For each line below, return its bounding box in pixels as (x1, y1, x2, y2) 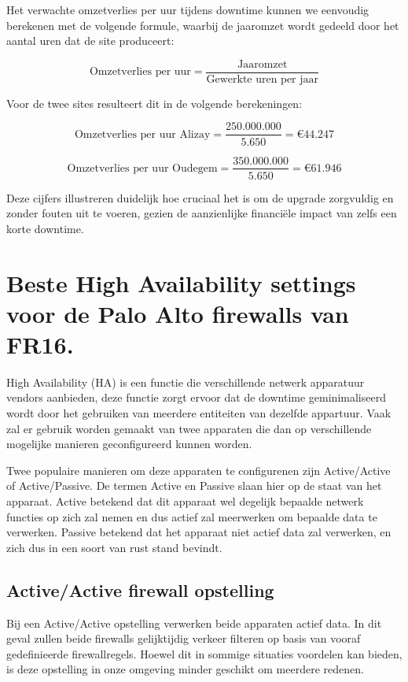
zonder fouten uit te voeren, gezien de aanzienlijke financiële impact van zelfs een (6, 205, 397, 221)
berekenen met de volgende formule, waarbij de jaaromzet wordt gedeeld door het (6, 17, 399, 33)
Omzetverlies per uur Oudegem (67, 162, 218, 174)
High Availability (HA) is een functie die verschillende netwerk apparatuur (6, 373, 365, 390)
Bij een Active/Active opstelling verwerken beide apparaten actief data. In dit (6, 614, 382, 631)
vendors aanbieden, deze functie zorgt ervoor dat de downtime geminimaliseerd (6, 389, 386, 406)
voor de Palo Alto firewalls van (6, 297, 349, 329)
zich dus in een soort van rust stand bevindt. (6, 539, 222, 555)
